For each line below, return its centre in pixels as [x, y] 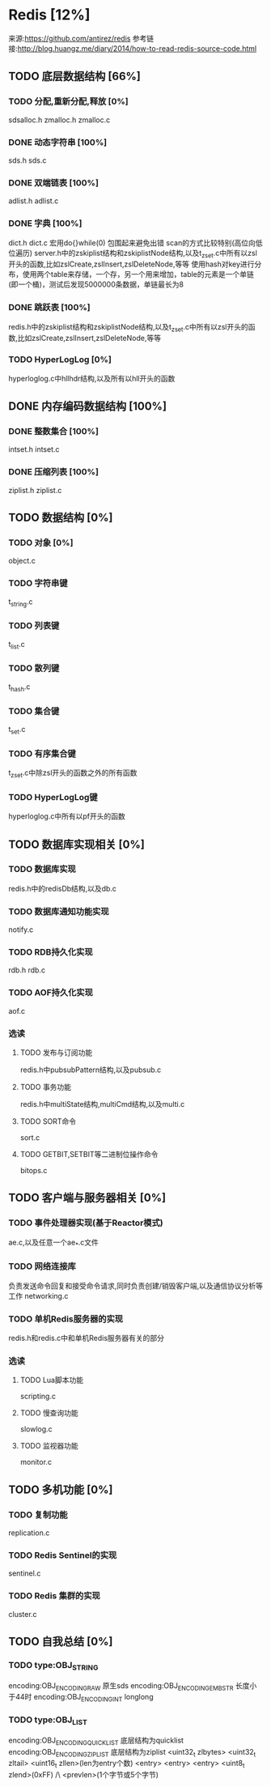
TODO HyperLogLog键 [53, 797]
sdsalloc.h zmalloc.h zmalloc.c [59, 120]
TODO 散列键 [34, 668]
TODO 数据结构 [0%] [61, 518]
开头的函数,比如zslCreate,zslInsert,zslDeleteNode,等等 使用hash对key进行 [131, 264]
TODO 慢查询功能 [49, 1413]
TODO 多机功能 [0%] [61, 1489]
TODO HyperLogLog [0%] [60, 360]
